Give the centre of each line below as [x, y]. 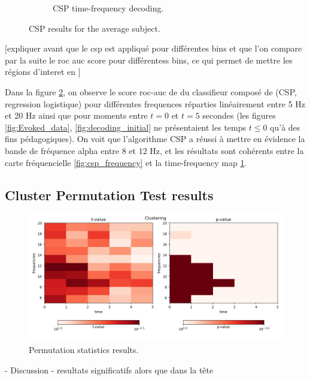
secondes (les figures [239, 115]
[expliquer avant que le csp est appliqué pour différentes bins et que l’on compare [154, 48]
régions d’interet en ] [43, 72]
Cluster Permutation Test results [109, 194]
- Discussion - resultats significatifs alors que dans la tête [109, 370]
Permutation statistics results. [84, 349]
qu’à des [285, 127]
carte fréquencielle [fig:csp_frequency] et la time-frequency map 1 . [126, 162]
